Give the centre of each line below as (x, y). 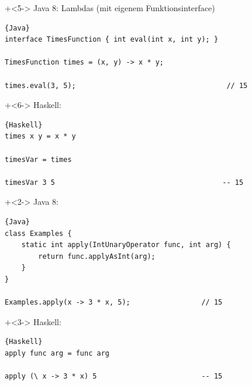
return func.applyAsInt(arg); (97, 256)
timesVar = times (38, 159)
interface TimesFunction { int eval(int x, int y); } (112, 40)
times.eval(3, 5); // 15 (126, 85)
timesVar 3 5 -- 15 (124, 182)
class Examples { (38, 233)
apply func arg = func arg (57, 353)
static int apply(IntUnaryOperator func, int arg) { (126, 245)
